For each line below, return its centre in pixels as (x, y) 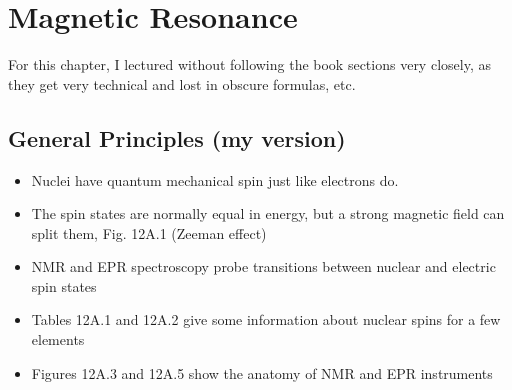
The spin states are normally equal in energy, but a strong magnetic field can (268, 213)
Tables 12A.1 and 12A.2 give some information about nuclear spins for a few (266, 319)
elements (58, 339)
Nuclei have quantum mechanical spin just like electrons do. (215, 179)
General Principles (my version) (177, 137)
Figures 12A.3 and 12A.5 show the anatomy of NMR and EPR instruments (262, 372)
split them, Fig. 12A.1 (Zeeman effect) (149, 232)
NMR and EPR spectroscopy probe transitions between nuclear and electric (263, 266)
